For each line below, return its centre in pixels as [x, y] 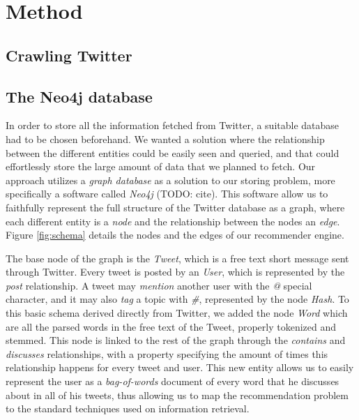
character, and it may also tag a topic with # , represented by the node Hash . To [177, 299]
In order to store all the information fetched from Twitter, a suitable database [173, 125]
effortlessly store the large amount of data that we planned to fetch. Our [161, 166]
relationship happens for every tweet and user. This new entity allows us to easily [180, 367]
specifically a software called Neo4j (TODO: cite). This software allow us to [167, 194]
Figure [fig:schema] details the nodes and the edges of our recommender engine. [175, 235]
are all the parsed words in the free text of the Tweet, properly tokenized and [171, 326]
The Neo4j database [79, 96]
